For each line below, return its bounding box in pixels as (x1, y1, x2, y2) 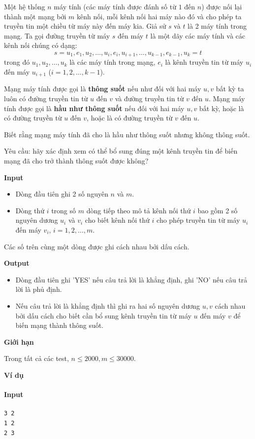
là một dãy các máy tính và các (150, 30, 245, 40)
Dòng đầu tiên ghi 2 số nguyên (15, 189, 108, 199)
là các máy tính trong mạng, (69, 57, 156, 67)
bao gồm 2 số (197, 205, 238, 215)
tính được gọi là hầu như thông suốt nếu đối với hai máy (4, 103, 185, 113)
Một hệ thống (4, 1, 45, 11)
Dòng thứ (15, 205, 44, 215)
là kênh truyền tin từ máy (165, 57, 244, 67)
